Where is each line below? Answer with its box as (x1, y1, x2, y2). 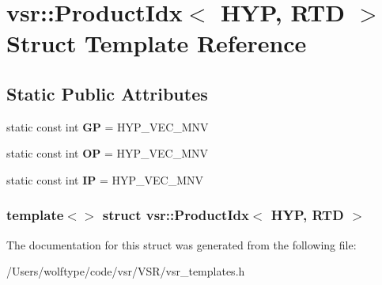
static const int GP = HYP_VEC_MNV (6, 118, 209, 135)
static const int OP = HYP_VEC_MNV (6, 145, 209, 161)
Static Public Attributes (6, 81, 208, 105)
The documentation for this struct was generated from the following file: (6, 236, 357, 253)
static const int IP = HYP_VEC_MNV (6, 171, 204, 188)
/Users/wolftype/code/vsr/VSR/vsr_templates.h (6, 263, 245, 279)
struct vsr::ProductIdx (102, 205, 249, 225)
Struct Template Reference (6, 27, 307, 59)
